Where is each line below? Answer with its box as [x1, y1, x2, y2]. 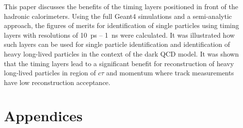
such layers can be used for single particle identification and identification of [4, 39, 230, 49]
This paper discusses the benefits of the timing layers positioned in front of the [4, 1, 238, 11]
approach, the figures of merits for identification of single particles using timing [4, 20, 239, 30]
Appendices [4, 105, 83, 125]
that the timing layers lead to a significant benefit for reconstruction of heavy [4, 58, 234, 68]
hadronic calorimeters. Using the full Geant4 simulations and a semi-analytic [4, 11, 232, 21]
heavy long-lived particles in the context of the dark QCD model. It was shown [4, 48, 239, 58]
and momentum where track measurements [106, 68, 234, 78]
